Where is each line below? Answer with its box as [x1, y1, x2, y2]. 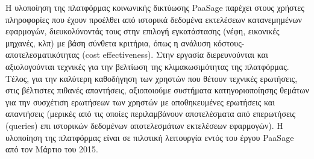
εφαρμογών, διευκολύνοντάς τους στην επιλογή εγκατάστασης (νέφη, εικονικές [5, 25, 280, 37]
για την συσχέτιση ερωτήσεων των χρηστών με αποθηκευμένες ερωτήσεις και [5, 95, 275, 108]
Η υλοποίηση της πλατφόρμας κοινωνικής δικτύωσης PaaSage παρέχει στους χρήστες [5, 1, 304, 13]
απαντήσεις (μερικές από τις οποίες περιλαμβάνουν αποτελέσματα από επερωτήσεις [5, 107, 296, 120]
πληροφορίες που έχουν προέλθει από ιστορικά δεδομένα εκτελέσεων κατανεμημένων [5, 13, 302, 25]
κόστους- [213, 36, 245, 49]
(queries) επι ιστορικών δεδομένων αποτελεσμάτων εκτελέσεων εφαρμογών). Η [5, 119, 283, 131]
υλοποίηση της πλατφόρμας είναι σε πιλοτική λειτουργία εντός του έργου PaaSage [5, 131, 294, 143]
